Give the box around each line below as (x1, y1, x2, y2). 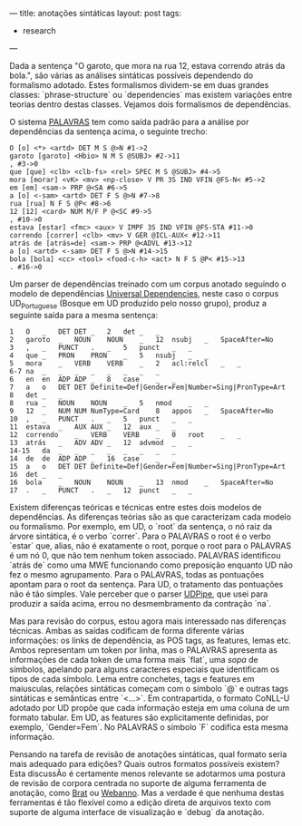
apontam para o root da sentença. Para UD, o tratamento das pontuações (9, 578, 284, 589)
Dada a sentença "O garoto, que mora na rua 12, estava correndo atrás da (9, 61, 286, 71)
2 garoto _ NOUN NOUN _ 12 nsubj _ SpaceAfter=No (9, 335, 274, 344)
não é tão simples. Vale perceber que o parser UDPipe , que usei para (9, 588, 268, 599)
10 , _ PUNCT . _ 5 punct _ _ (9, 414, 193, 423)
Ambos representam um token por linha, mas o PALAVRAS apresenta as (9, 644, 278, 656)
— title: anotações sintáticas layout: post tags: (9, 8, 182, 18)
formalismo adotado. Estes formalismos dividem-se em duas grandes (9, 80, 269, 90)
